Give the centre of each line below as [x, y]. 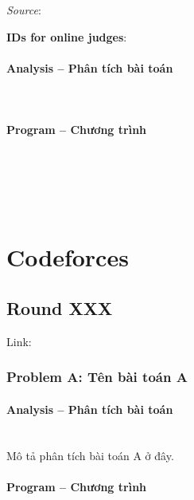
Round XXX [60, 307]
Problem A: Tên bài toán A [97, 377]
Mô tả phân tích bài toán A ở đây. [90, 455]
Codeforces [68, 257]
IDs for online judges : [67, 36]
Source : [24, 10]
